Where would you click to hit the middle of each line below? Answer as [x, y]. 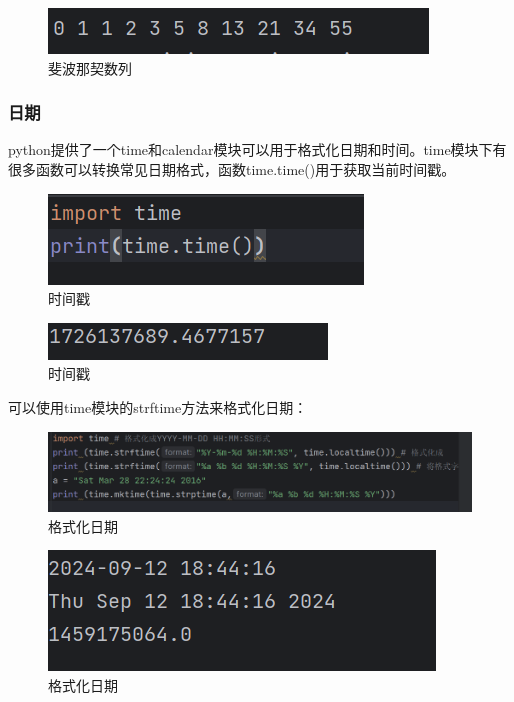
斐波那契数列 [90, 67]
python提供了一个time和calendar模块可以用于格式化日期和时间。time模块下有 [257, 149]
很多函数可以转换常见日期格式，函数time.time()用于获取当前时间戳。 [232, 169]
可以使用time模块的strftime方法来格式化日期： [158, 406]
